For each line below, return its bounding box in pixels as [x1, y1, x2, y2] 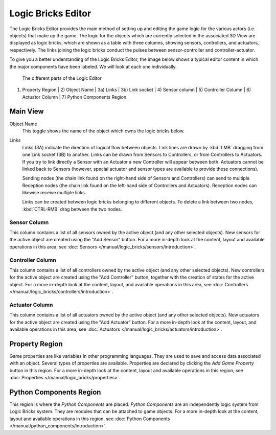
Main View [9, 107, 44, 116]
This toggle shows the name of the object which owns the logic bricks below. [22, 128, 185, 134]
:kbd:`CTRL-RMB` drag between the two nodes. [22, 206, 122, 212]
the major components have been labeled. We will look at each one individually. [9, 63, 177, 70]
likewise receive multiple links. [22, 190, 86, 196]
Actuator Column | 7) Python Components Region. [22, 94, 128, 100]
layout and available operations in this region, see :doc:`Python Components [9, 416, 170, 422]
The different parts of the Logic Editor [22, 75, 102, 81]
